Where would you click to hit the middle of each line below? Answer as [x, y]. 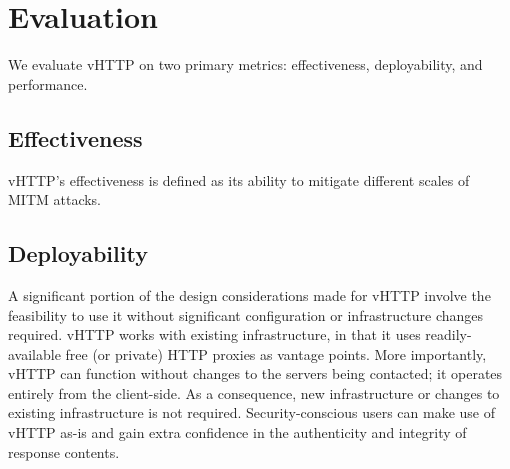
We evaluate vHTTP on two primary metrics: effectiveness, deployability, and [245, 64]
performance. [48, 83]
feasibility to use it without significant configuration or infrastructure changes [246, 314]
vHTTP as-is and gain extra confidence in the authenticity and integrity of [237, 432]
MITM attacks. [55, 199]
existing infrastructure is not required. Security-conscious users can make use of [251, 412]
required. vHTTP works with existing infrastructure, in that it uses [214, 334]
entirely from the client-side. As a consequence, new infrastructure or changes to [254, 392]
